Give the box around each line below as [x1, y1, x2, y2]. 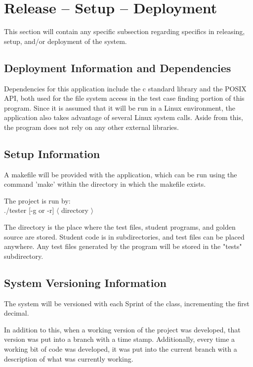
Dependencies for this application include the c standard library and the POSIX [4, 83, 247, 93]
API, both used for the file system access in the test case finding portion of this [4, 93, 245, 103]
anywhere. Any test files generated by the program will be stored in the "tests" [4, 241, 242, 251]
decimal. [4, 308, 29, 318]
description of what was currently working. [4, 353, 133, 364]
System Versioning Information [4, 275, 167, 290]
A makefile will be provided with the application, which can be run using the [4, 169, 237, 179]
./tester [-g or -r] [4, 205, 54, 215]
